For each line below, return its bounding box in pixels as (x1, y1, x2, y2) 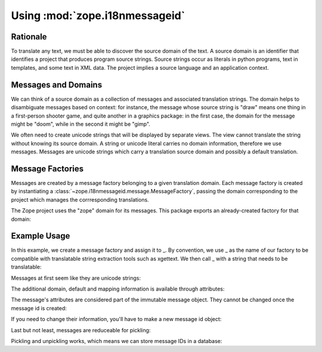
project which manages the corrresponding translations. (11, 196, 149, 203)
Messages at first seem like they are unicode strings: (11, 274, 141, 282)
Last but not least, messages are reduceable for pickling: (11, 326, 151, 334)
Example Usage (11, 231, 70, 241)
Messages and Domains (11, 79, 103, 89)
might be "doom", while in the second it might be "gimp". (11, 120, 150, 128)
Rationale (11, 32, 47, 42)
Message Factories (11, 163, 84, 174)
